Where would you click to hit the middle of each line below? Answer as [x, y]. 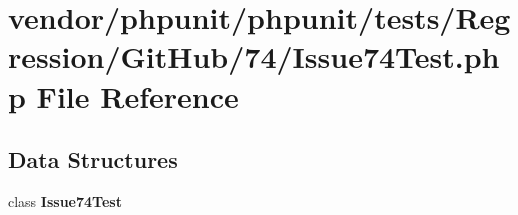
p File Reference [123, 95]
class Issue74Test [65, 200]
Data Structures [93, 159]
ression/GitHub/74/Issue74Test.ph [254, 56]
